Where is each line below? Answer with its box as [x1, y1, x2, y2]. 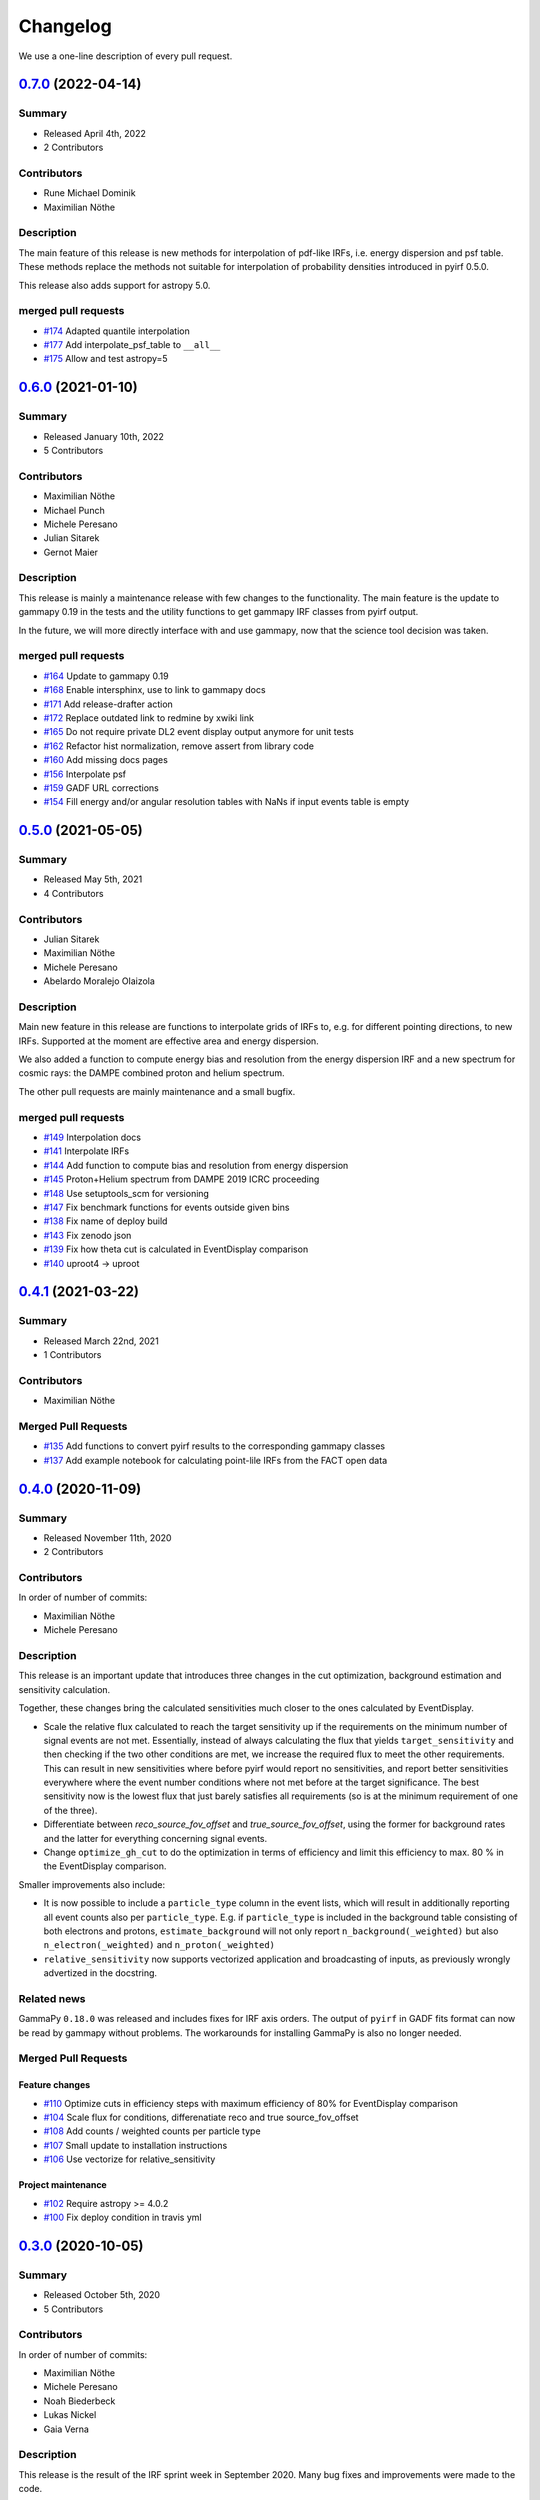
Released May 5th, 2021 [43, 873, 143, 885]
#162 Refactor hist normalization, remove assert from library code [43, 740, 315, 752]
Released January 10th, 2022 [43, 430, 165, 442]
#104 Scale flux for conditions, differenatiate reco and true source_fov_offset [43, 2111, 359, 2124]
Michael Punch [43, 504, 105, 516]
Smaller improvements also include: [18, 1878, 165, 1890]
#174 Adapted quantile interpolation [43, 325, 190, 337]
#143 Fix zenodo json [43, 1229, 132, 1241]
